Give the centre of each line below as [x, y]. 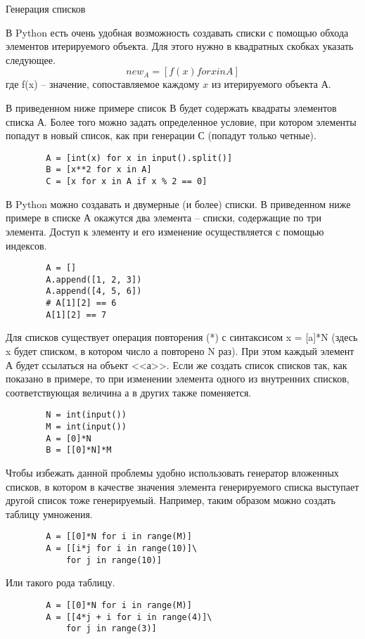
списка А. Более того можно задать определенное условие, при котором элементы [181, 121]
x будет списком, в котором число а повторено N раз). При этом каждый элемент [180, 350]
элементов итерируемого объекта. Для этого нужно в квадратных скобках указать [180, 46]
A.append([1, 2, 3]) [94, 279]
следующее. [31, 59]
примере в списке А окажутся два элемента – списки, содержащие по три [164, 218]
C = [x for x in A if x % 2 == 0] [127, 182]
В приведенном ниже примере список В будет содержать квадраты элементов [171, 107]
